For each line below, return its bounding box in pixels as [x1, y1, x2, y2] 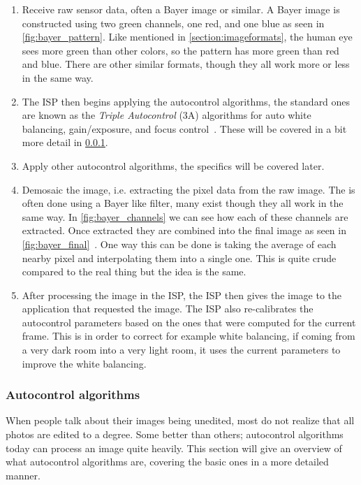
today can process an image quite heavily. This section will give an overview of [6, 440, 342, 455]
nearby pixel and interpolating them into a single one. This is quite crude [22, 250, 337, 265]
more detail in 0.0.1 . [22, 135, 108, 150]
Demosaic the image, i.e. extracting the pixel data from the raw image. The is [22, 182, 355, 196]
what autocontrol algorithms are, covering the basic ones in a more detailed [6, 454, 329, 469]
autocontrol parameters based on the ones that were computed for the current [22, 314, 356, 329]
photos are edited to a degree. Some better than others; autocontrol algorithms [6, 427, 344, 442]
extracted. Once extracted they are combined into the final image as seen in [22, 223, 346, 238]
